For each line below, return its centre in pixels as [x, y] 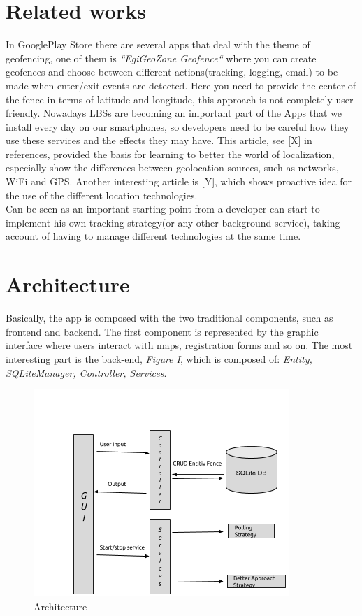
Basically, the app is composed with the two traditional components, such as [169, 318]
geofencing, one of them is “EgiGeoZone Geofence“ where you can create [161, 58]
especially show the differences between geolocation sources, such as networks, [172, 167]
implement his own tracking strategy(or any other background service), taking [173, 222]
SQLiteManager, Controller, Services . [86, 372]
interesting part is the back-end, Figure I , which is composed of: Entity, [159, 358]
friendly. [23, 113]
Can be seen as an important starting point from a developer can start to [163, 209]
